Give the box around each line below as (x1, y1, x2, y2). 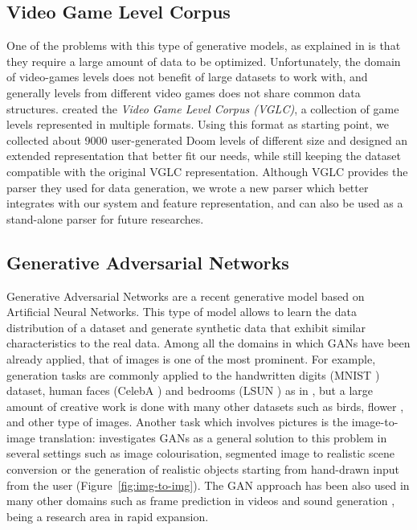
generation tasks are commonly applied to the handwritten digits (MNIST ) (6, 366, 380, 383)
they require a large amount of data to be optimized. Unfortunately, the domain (6, 52, 401, 69)
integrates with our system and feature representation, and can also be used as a (6, 195, 403, 212)
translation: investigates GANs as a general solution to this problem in (39, 429, 387, 446)
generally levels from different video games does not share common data (6, 84, 361, 101)
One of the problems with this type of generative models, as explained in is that (6, 37, 401, 54)
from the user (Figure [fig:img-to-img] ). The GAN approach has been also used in (6, 476, 410, 493)
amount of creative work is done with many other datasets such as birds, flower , (6, 397, 404, 414)
